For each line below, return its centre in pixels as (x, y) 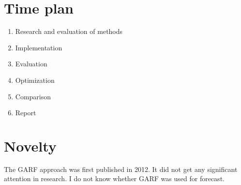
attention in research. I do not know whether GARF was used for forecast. (114, 178)
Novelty (30, 146)
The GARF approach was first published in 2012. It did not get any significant (121, 169)
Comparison (33, 96)
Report (26, 113)
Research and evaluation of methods (69, 31)
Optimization (35, 80)
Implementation (39, 47)
